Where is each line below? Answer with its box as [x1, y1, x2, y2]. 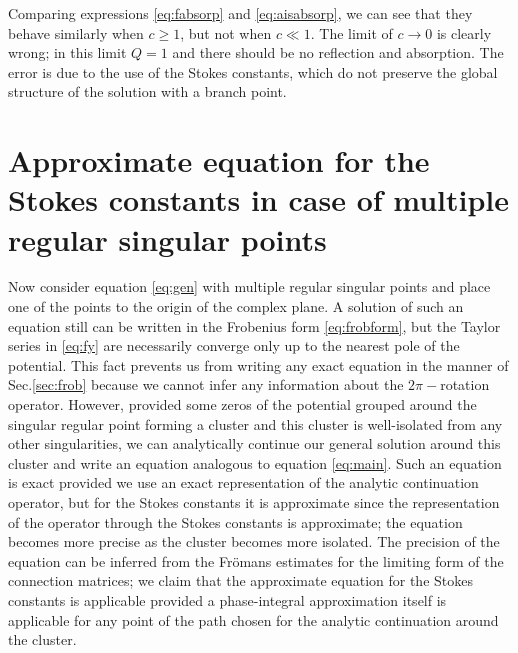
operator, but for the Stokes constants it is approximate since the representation [8, 492, 500, 512]
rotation [440, 374, 490, 395]
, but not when [180, 22, 272, 43]
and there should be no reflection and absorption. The [172, 42, 504, 63]
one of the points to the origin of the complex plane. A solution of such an [8, 296, 464, 317]
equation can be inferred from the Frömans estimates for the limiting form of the [8, 550, 504, 571]
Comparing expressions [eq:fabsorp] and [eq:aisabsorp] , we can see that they [8, 3, 473, 23]
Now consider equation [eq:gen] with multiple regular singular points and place [8, 276, 491, 297]
